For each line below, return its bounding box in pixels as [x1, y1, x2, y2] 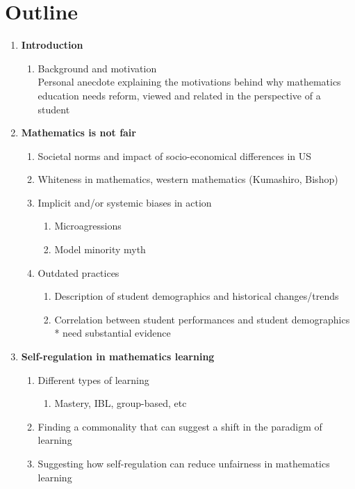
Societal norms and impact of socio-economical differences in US [38, 148, 312, 163]
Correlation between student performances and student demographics [54, 312, 350, 326]
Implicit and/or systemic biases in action [38, 195, 212, 209]
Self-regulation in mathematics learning [21, 349, 215, 364]
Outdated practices [38, 265, 119, 280]
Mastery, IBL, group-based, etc [54, 396, 187, 410]
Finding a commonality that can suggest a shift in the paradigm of [38, 419, 322, 433]
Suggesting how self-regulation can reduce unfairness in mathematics [38, 456, 330, 470]
